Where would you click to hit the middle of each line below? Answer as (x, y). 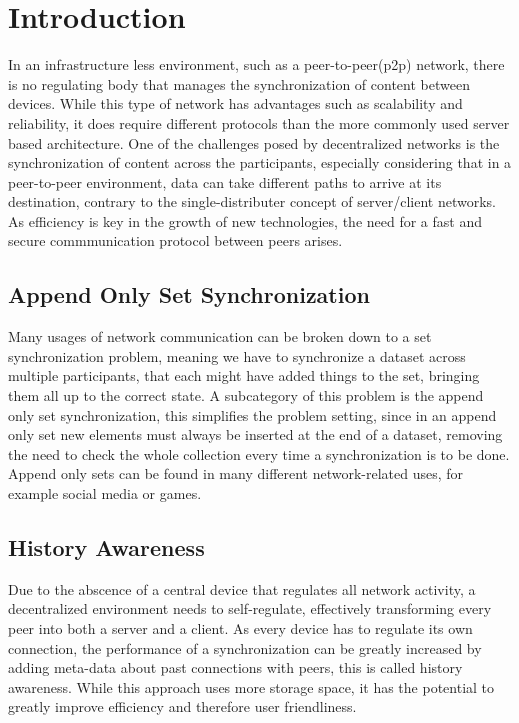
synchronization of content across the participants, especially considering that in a (260, 162)
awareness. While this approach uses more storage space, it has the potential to (251, 686)
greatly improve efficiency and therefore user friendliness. (182, 706)
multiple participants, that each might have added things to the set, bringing (244, 375)
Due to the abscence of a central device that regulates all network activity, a (242, 588)
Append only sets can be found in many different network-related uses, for (236, 473)
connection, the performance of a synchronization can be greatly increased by (245, 647)
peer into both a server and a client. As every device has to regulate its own (240, 628)
